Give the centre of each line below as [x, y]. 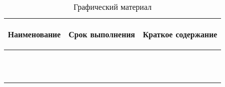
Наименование [34, 34]
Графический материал [112, 7]
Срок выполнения [102, 34]
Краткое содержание [180, 34]
